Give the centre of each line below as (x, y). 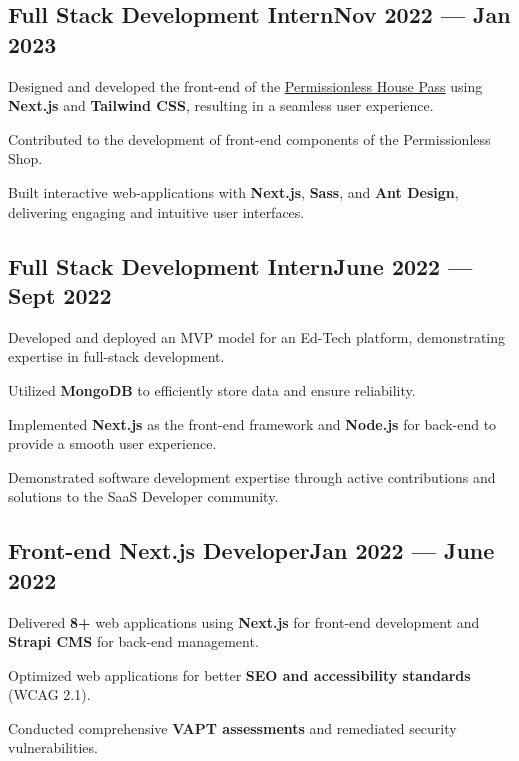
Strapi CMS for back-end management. (133, 641)
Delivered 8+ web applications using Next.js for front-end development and (244, 621)
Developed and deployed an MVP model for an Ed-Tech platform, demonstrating (257, 336)
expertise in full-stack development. (116, 356)
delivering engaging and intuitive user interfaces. (156, 211)
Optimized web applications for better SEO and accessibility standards (239, 674)
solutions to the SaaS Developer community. (143, 496)
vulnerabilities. (53, 747)
